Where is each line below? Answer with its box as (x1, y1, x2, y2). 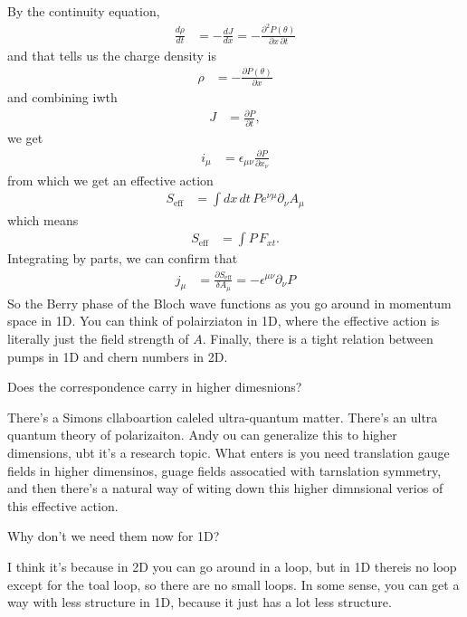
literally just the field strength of (7, 328, 189, 347)
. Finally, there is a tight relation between (202, 328, 434, 347)
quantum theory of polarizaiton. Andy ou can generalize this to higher (7, 425, 397, 444)
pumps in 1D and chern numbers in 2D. (7, 346, 228, 365)
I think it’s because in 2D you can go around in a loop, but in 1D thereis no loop (7, 556, 457, 575)
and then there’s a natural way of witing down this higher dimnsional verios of (7, 479, 443, 498)
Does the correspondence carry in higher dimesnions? (7, 377, 302, 396)
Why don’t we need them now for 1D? (7, 527, 220, 546)
